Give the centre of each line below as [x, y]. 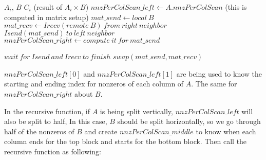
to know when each [226, 131]
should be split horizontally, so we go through [189, 121]
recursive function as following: [53, 151]
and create [101, 131]
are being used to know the [219, 73]
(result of [48, 7]
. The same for [214, 84]
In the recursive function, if [47, 111]
